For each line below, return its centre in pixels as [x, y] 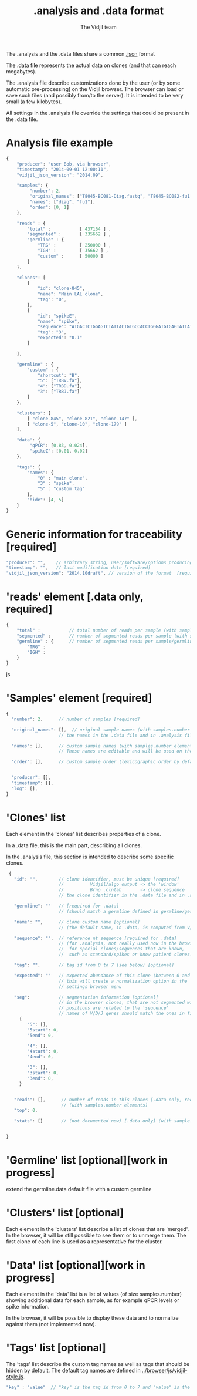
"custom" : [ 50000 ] [70, 256]
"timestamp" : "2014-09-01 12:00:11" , [63, 169]
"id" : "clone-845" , [61, 289]
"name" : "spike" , [59, 321]
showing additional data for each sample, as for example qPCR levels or [93, 1300]
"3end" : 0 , [40, 1078]
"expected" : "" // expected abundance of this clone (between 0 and [102, 976]
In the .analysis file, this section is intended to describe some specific [90, 857]
